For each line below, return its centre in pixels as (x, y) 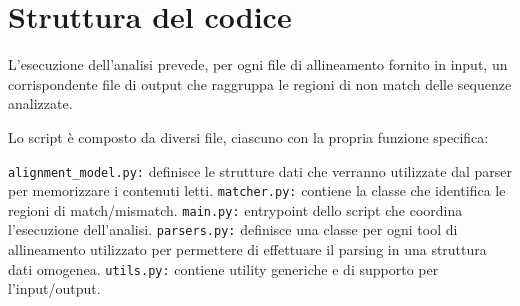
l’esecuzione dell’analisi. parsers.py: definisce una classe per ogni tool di (233, 229)
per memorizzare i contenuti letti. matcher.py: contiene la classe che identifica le (257, 190)
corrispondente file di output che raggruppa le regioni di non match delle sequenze (260, 83)
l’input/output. (54, 288)
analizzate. (40, 103)
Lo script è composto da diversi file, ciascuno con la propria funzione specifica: (248, 136)
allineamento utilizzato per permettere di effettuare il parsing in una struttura (247, 249)
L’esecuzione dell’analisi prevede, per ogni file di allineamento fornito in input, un (258, 64)
